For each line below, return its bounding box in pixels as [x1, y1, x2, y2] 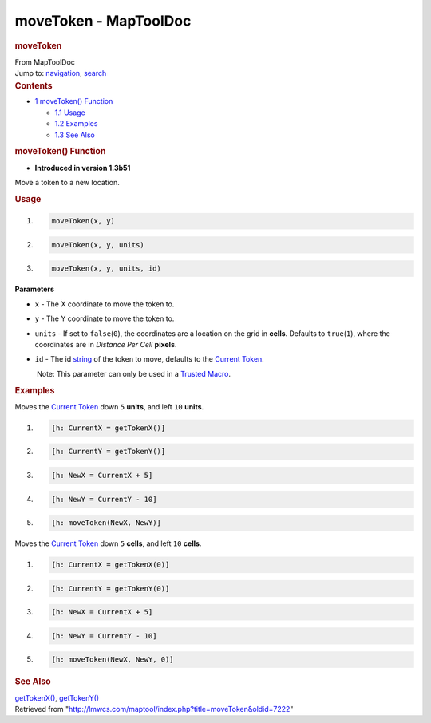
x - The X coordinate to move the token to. [34, 299, 175, 309]
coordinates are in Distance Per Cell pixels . [34, 340, 177, 350]
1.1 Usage [54, 108, 85, 117]
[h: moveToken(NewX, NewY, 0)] [51, 655, 175, 664]
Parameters [14, 284, 55, 294]
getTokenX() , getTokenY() [14, 693, 100, 702]
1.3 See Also [54, 130, 96, 140]
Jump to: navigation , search [14, 69, 107, 78]
